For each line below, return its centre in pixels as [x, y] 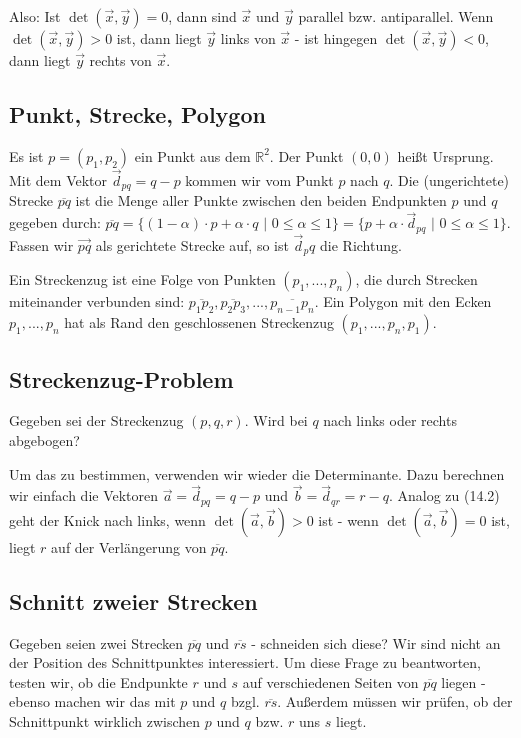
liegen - [463, 681]
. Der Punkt [306, 155]
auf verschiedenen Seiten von [330, 681]
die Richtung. [361, 244]
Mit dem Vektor [58, 180]
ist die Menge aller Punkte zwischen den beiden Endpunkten [261, 200]
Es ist [26, 155]
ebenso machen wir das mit [92, 701]
